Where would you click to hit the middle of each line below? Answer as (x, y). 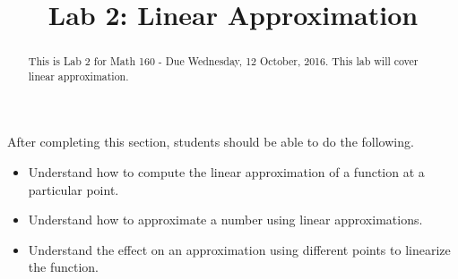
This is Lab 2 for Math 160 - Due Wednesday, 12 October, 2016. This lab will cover (223, 61)
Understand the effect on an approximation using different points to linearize (239, 249)
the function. (63, 267)
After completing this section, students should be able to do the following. (211, 142)
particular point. (73, 189)
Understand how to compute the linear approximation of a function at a (226, 172)
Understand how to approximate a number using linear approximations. (225, 220)
